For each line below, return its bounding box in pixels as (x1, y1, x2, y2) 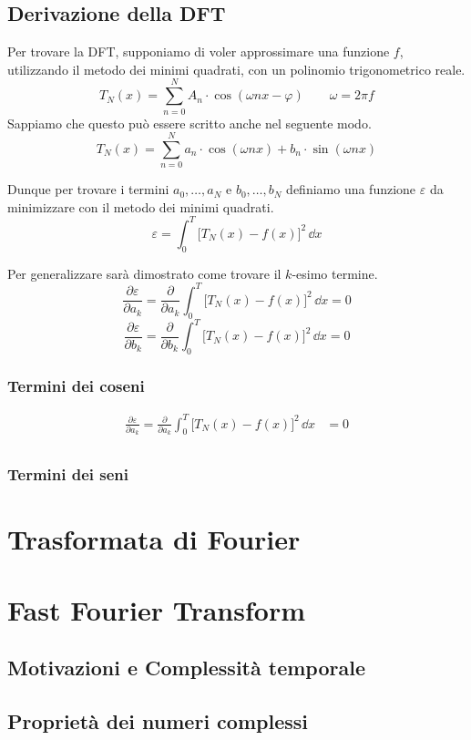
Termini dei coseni (7, 374, 145, 396)
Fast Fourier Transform (7, 591, 305, 628)
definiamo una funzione (286, 180, 416, 199)
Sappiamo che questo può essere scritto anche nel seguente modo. (7, 113, 372, 132)
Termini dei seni (7, 463, 129, 486)
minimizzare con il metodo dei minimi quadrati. (7, 197, 274, 216)
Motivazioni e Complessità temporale (7, 653, 365, 682)
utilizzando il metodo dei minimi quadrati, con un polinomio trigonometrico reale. (7, 59, 466, 78)
